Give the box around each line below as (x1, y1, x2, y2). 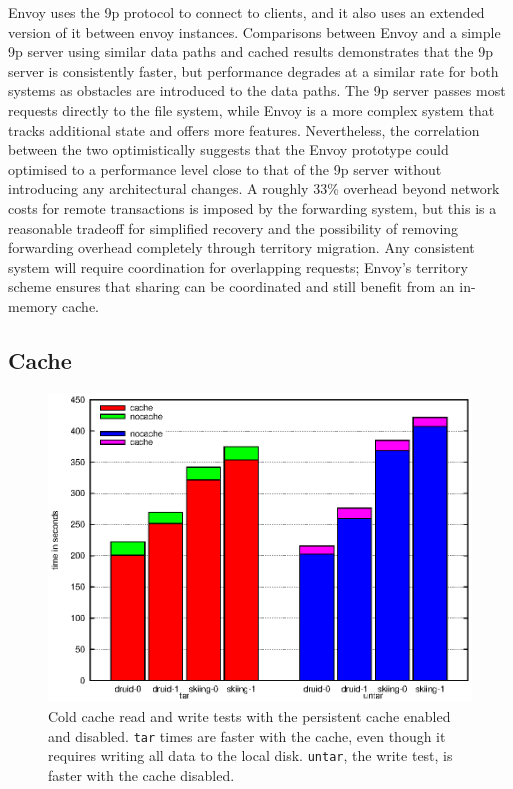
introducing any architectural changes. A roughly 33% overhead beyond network (8, 178, 500, 199)
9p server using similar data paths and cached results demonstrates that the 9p (8, 41, 493, 62)
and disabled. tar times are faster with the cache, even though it (48, 725, 446, 746)
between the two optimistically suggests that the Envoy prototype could (8, 139, 449, 160)
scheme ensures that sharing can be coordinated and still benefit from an (8, 276, 455, 297)
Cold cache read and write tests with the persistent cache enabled (48, 706, 451, 727)
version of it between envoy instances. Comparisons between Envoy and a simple (8, 21, 501, 42)
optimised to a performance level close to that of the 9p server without (8, 158, 442, 179)
